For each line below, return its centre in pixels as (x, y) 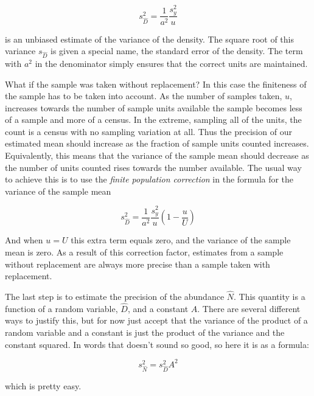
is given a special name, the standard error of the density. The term (177, 51)
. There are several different (249, 308)
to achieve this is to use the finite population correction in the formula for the (149, 179)
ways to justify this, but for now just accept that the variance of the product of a (156, 320)
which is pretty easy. (43, 386)
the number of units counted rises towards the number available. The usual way (153, 167)
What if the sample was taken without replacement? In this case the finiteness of (156, 84)
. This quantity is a (270, 296)
